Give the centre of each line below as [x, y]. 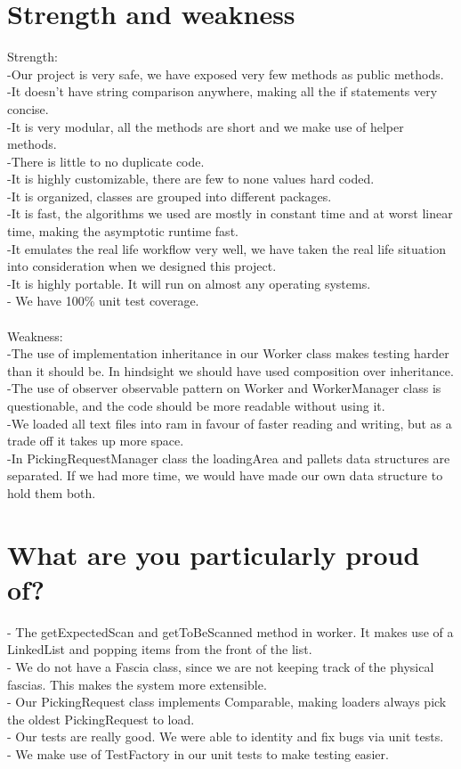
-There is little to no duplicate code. [106, 161]
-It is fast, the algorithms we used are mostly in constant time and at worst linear [230, 213]
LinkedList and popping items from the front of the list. [160, 649]
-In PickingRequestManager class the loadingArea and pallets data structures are [229, 458]
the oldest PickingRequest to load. [101, 719]
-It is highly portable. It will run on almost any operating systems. [189, 283]
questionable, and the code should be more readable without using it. [196, 405]
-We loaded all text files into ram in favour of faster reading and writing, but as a [230, 423]
